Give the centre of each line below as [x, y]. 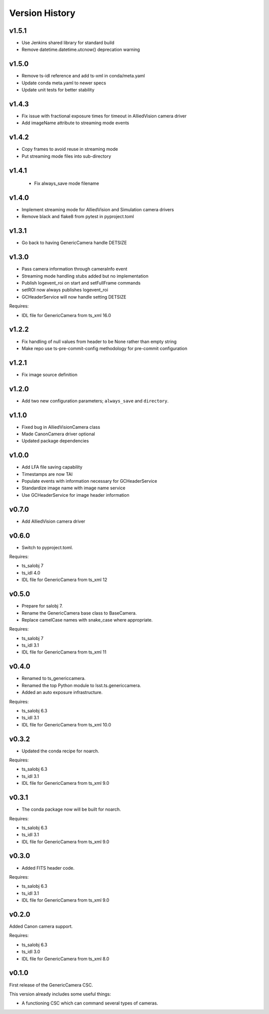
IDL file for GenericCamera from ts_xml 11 [64, 652]
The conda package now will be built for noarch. [71, 809]
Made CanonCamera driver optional [58, 434]
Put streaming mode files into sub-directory [67, 156]
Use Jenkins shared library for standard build [68, 43]
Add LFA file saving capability [52, 467]
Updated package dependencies [55, 441]
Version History [42, 13]
